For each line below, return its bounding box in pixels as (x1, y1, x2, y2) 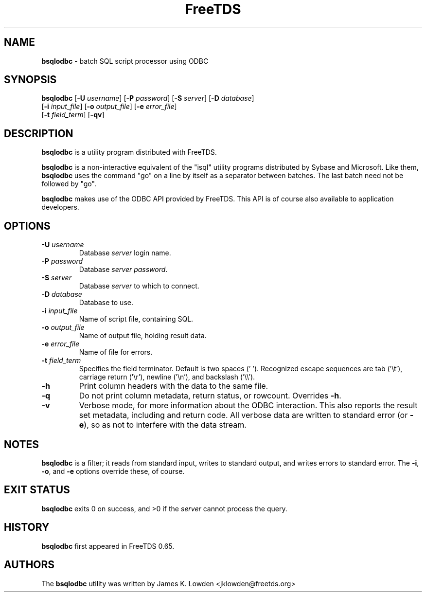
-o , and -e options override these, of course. (41, 467, 185, 475)
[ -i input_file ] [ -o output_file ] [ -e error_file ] (41, 102, 177, 111)
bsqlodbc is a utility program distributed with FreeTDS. (41, 148, 217, 157)
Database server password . (79, 265, 168, 274)
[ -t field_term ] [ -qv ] (41, 110, 105, 119)
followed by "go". (41, 180, 96, 188)
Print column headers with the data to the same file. (79, 381, 268, 391)
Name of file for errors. (79, 348, 153, 357)
